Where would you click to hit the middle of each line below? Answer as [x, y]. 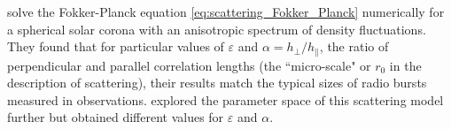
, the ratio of [354, 46]
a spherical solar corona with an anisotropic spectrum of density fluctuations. [217, 29]
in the [405, 65]
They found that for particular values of [116, 46]
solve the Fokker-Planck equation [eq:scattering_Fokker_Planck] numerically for [226, 11]
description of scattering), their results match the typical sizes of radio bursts [217, 83]
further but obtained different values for [116, 117]
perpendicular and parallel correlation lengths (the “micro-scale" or [189, 65]
